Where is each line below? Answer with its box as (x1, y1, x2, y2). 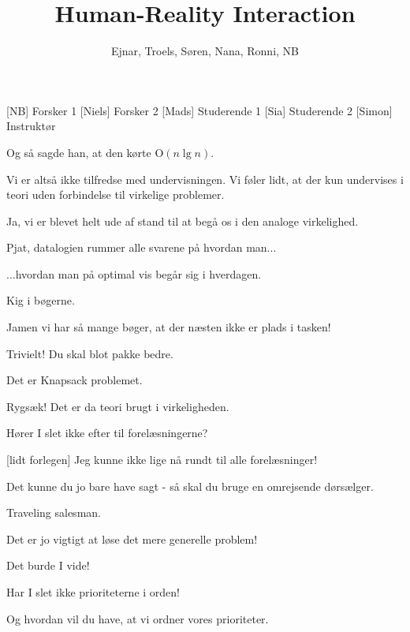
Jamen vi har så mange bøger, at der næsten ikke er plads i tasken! (6, 319, 331, 335)
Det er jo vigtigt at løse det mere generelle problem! (6, 530, 258, 547)
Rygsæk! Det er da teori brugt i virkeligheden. (6, 398, 229, 414)
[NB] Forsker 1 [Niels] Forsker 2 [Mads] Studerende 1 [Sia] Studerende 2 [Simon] (6, 102, 393, 118)
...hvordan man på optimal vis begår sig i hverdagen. (6, 265, 262, 282)
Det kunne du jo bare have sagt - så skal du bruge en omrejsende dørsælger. (6, 477, 374, 494)
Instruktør (6, 118, 56, 134)
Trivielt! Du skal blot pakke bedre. (6, 345, 173, 361)
